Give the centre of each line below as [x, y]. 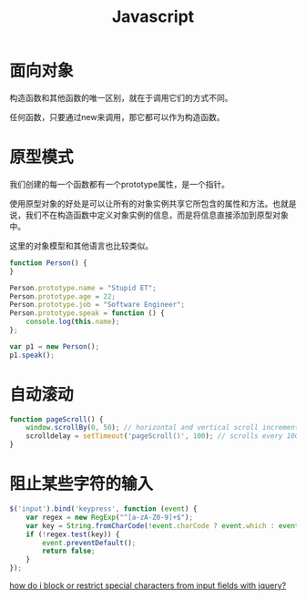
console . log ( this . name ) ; [73, 322]
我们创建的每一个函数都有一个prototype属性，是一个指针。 [120, 184]
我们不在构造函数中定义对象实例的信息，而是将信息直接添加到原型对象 [157, 215]
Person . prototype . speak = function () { [87, 313]
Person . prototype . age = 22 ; [63, 296]
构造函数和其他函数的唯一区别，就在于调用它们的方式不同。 [121, 97]
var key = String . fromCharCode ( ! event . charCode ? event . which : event [163, 525]
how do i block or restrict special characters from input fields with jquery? [148, 585]
